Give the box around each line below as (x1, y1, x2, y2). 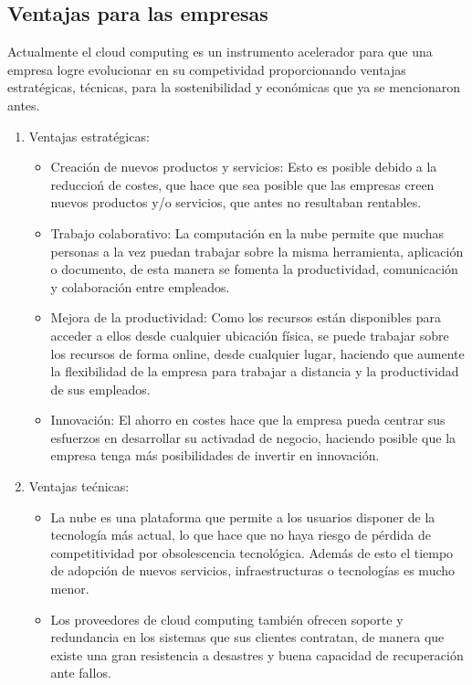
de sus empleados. (50, 379, 151, 398)
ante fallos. (50, 663, 111, 682)
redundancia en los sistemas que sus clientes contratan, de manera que (50, 627, 445, 647)
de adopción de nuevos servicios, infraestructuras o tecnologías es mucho (50, 561, 456, 580)
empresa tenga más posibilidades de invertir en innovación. (50, 446, 380, 465)
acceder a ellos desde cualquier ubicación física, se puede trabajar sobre (50, 325, 449, 344)
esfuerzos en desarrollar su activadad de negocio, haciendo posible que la (50, 427, 456, 447)
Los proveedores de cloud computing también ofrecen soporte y (50, 609, 404, 628)
